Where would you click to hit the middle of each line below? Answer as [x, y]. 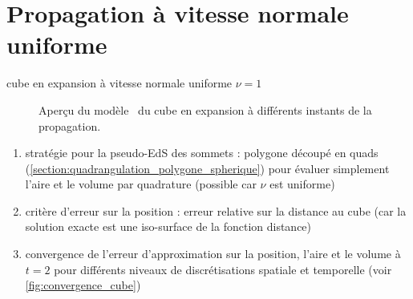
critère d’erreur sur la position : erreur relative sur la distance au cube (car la [216, 210]
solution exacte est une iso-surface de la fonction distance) [168, 226]
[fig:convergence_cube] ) [83, 285]
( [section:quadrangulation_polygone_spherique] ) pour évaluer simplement [207, 168]
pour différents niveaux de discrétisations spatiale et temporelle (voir [223, 269]
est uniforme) [302, 184]
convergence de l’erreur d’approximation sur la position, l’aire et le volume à [213, 254]
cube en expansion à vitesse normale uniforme [119, 83]
